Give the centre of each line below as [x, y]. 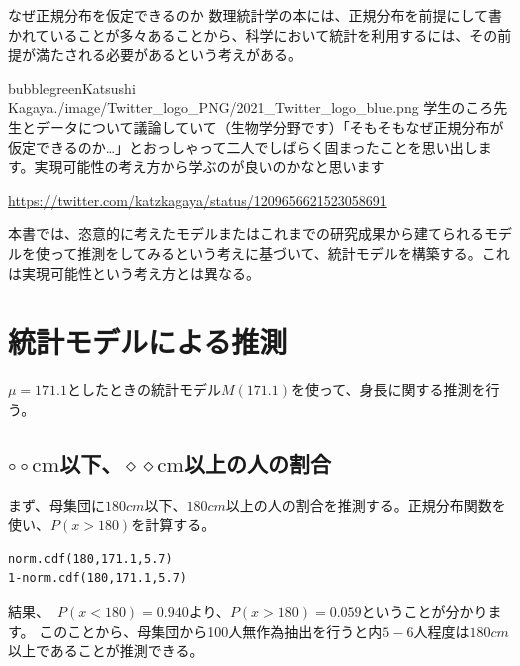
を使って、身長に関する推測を [388, 389]
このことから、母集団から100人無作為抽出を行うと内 [211, 630]
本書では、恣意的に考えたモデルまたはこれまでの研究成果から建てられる [246, 233]
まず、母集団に [57, 504]
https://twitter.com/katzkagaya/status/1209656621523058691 [197, 199]
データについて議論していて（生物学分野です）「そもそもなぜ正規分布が [269, 126]
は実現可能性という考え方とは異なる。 [134, 272]
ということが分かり [424, 611]
